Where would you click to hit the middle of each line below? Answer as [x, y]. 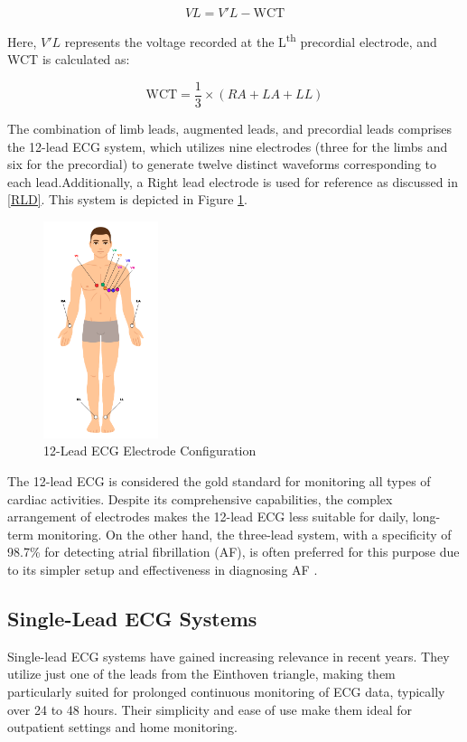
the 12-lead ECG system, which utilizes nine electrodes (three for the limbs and [228, 146]
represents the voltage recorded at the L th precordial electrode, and [251, 40]
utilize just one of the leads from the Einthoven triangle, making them [201, 674]
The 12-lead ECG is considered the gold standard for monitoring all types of [219, 481]
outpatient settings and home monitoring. [122, 727]
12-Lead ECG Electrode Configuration [150, 451]
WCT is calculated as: [69, 59]
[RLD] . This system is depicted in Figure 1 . [127, 199]
